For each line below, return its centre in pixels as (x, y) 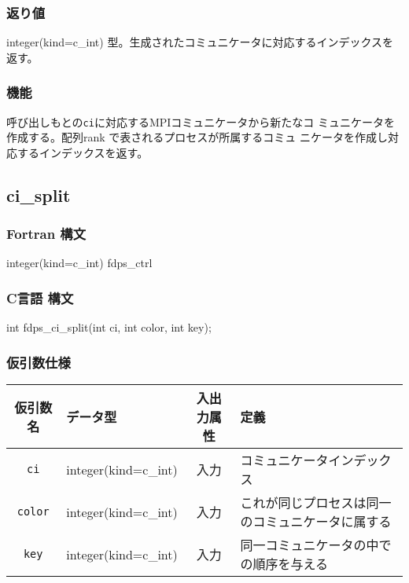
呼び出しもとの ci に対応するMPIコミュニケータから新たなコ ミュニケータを (201, 121)
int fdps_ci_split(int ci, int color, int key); (109, 327)
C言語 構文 (40, 297)
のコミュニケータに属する (316, 522)
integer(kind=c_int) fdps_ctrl (79, 263)
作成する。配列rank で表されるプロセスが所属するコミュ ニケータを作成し (197, 137)
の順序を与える (284, 564)
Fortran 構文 (46, 234)
